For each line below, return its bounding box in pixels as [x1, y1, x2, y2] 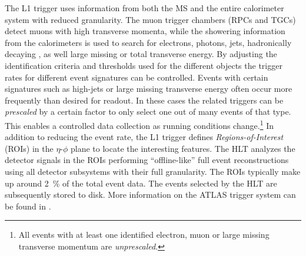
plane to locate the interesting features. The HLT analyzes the [71, 142, 295, 154]
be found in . [5, 200, 51, 212]
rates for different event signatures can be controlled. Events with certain [5, 71, 268, 83]
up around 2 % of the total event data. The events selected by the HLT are [5, 177, 277, 189]
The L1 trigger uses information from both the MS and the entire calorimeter [5, 2, 284, 14]
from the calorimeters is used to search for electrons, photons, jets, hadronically [5, 36, 292, 48]
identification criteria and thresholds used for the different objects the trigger [5, 59, 282, 71]
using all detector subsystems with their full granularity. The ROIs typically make [5, 165, 301, 177]
